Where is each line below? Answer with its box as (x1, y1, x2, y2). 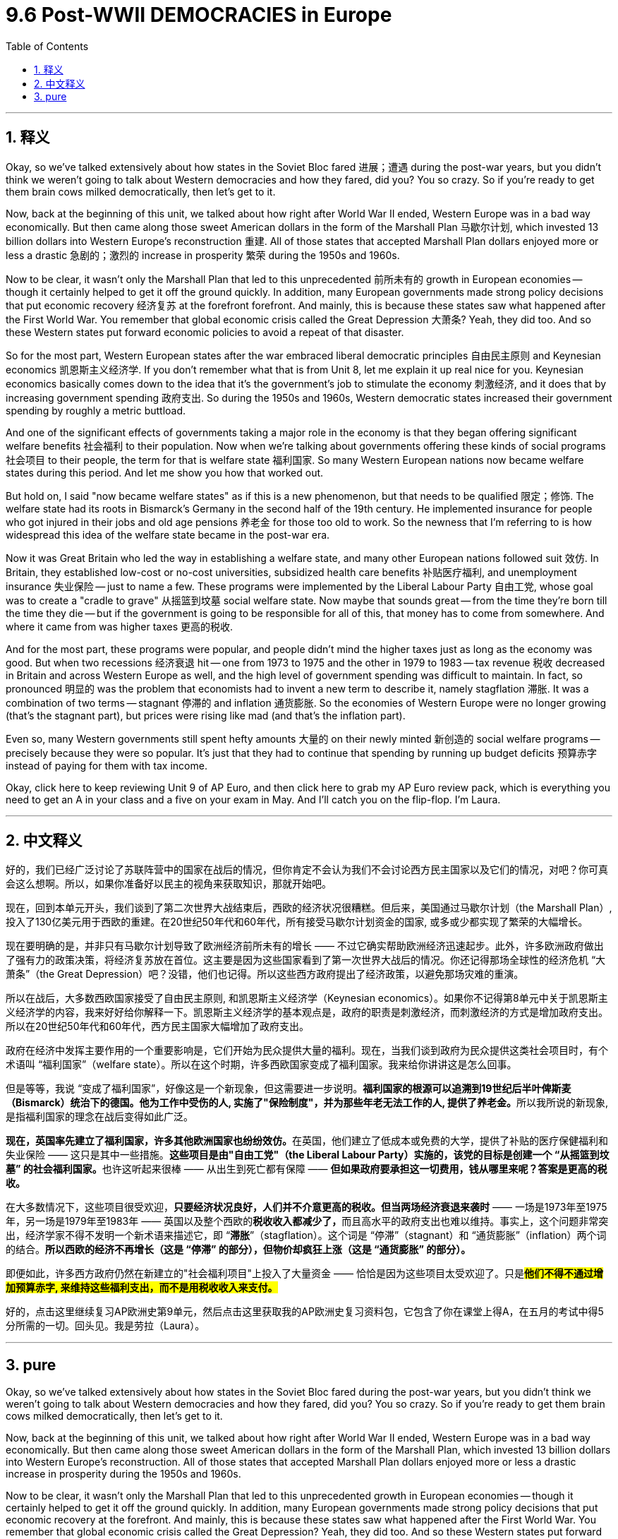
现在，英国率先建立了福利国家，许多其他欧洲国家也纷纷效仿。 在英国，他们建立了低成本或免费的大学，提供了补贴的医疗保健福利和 (6, 1134, 608, 1147)
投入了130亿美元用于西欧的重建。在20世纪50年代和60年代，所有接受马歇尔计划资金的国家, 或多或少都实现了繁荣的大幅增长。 (6, 916, 588, 928)
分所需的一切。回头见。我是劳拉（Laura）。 (6, 1319, 205, 1332)
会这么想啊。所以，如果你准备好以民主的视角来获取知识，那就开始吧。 (6, 878, 332, 890)
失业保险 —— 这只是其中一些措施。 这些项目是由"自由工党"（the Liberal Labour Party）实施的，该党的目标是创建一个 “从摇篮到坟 (6, 1149, 610, 1161)
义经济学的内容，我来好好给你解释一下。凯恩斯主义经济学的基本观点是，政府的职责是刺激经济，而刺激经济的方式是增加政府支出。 (6, 1006, 608, 1019)
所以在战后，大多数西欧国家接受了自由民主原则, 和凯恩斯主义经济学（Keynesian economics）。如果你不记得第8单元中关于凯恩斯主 (6, 992, 608, 1005)
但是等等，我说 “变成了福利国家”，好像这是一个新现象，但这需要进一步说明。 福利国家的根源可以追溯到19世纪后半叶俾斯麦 (6, 1082, 571, 1095)
